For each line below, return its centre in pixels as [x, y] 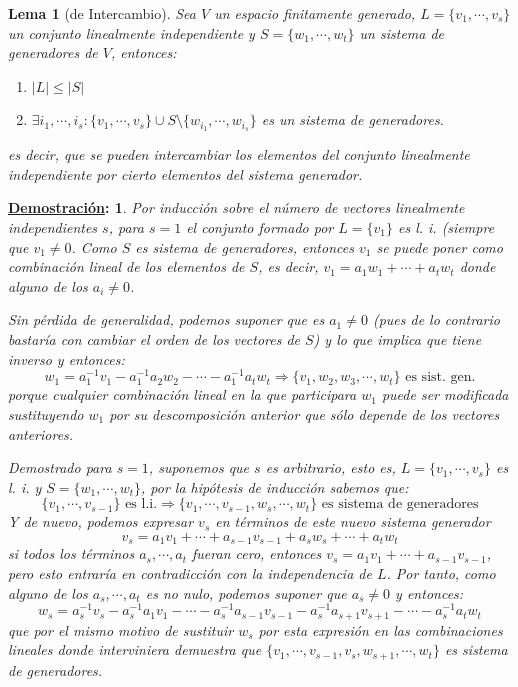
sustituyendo [46, 414]
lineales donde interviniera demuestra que [135, 649]
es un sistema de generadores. [352, 119]
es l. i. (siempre [446, 227]
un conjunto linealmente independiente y [131, 32]
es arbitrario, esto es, [330, 467]
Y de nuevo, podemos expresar [101, 521]
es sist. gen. [440, 377]
